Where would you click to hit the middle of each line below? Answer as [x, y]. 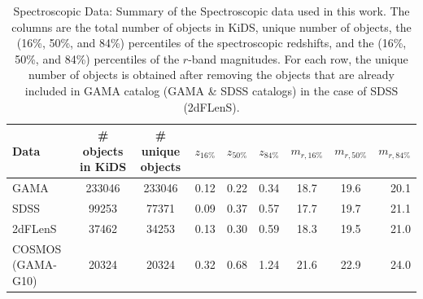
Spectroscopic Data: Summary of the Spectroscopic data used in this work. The [211, 11]
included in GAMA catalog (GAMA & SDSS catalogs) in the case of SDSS [211, 90]
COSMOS [37, 248]
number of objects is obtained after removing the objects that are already [211, 75]
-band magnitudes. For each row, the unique [298, 58]
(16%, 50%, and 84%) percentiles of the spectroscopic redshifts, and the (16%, [211, 43]
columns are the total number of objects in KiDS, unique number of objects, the [211, 26]
